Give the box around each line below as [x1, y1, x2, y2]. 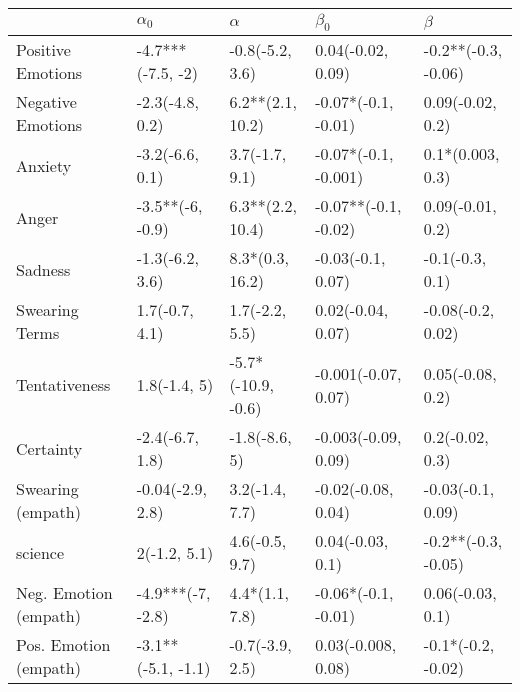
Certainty [16, 436, 83, 460]
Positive [16, 38, 71, 62]
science [16, 540, 65, 564]
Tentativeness [16, 373, 111, 397]
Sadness [16, 257, 71, 281]
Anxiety [16, 153, 72, 177]
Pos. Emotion [16, 633, 111, 657]
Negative [16, 90, 77, 114]
